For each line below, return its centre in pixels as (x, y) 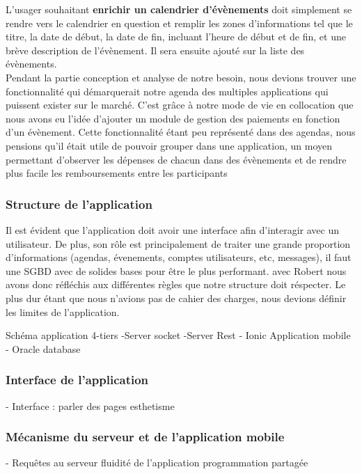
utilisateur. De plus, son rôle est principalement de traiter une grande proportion (178, 243)
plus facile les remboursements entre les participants (117, 173)
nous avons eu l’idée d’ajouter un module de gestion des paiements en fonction (173, 118)
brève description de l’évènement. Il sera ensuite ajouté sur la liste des (155, 50)
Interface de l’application (77, 380)
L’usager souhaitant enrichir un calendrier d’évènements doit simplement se (179, 9)
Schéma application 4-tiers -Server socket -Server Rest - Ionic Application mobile (178, 335)
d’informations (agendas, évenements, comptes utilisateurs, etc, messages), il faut (179, 257)
